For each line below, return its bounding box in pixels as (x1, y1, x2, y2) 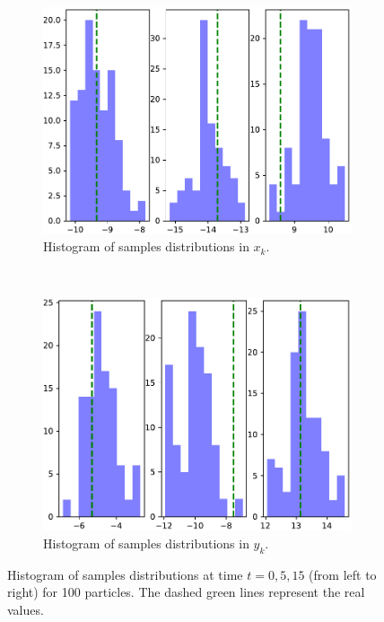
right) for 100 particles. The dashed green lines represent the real (7, 583, 365, 601)
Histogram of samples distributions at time (7, 565, 243, 583)
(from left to (309, 565, 377, 583)
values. (7, 600, 44, 618)
